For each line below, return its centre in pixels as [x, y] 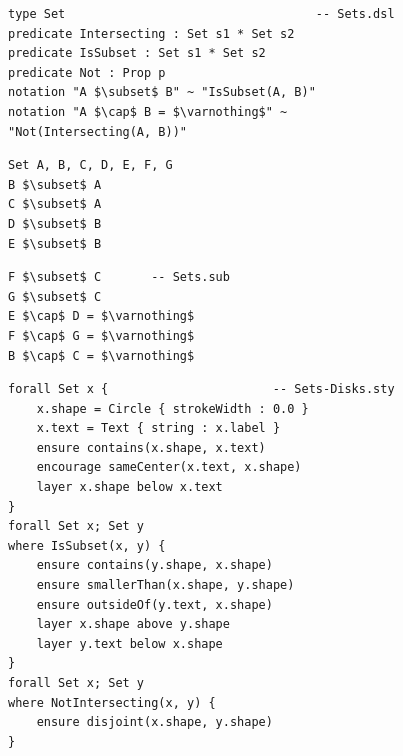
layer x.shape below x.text [129, 487]
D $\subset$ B [55, 223]
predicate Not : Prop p [87, 72]
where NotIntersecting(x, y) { [112, 702]
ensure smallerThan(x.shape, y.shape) [165, 585]
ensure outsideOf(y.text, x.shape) [154, 604]
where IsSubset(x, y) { [87, 545]
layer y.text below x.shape [129, 643]
